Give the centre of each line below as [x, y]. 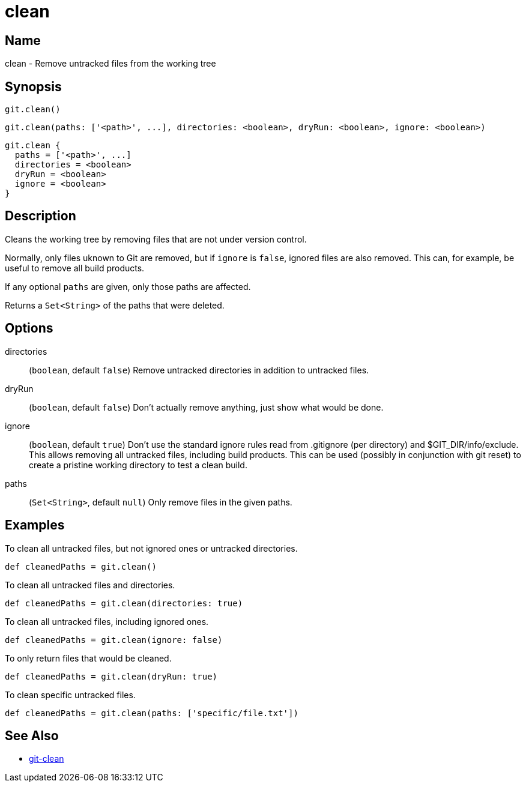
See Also [32, 735]
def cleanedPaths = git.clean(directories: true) [124, 603]
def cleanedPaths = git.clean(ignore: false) [114, 640]
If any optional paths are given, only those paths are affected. [128, 286]
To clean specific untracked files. [70, 695]
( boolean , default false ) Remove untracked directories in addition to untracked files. [199, 370]
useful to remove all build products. [75, 268]
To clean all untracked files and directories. [90, 585]
